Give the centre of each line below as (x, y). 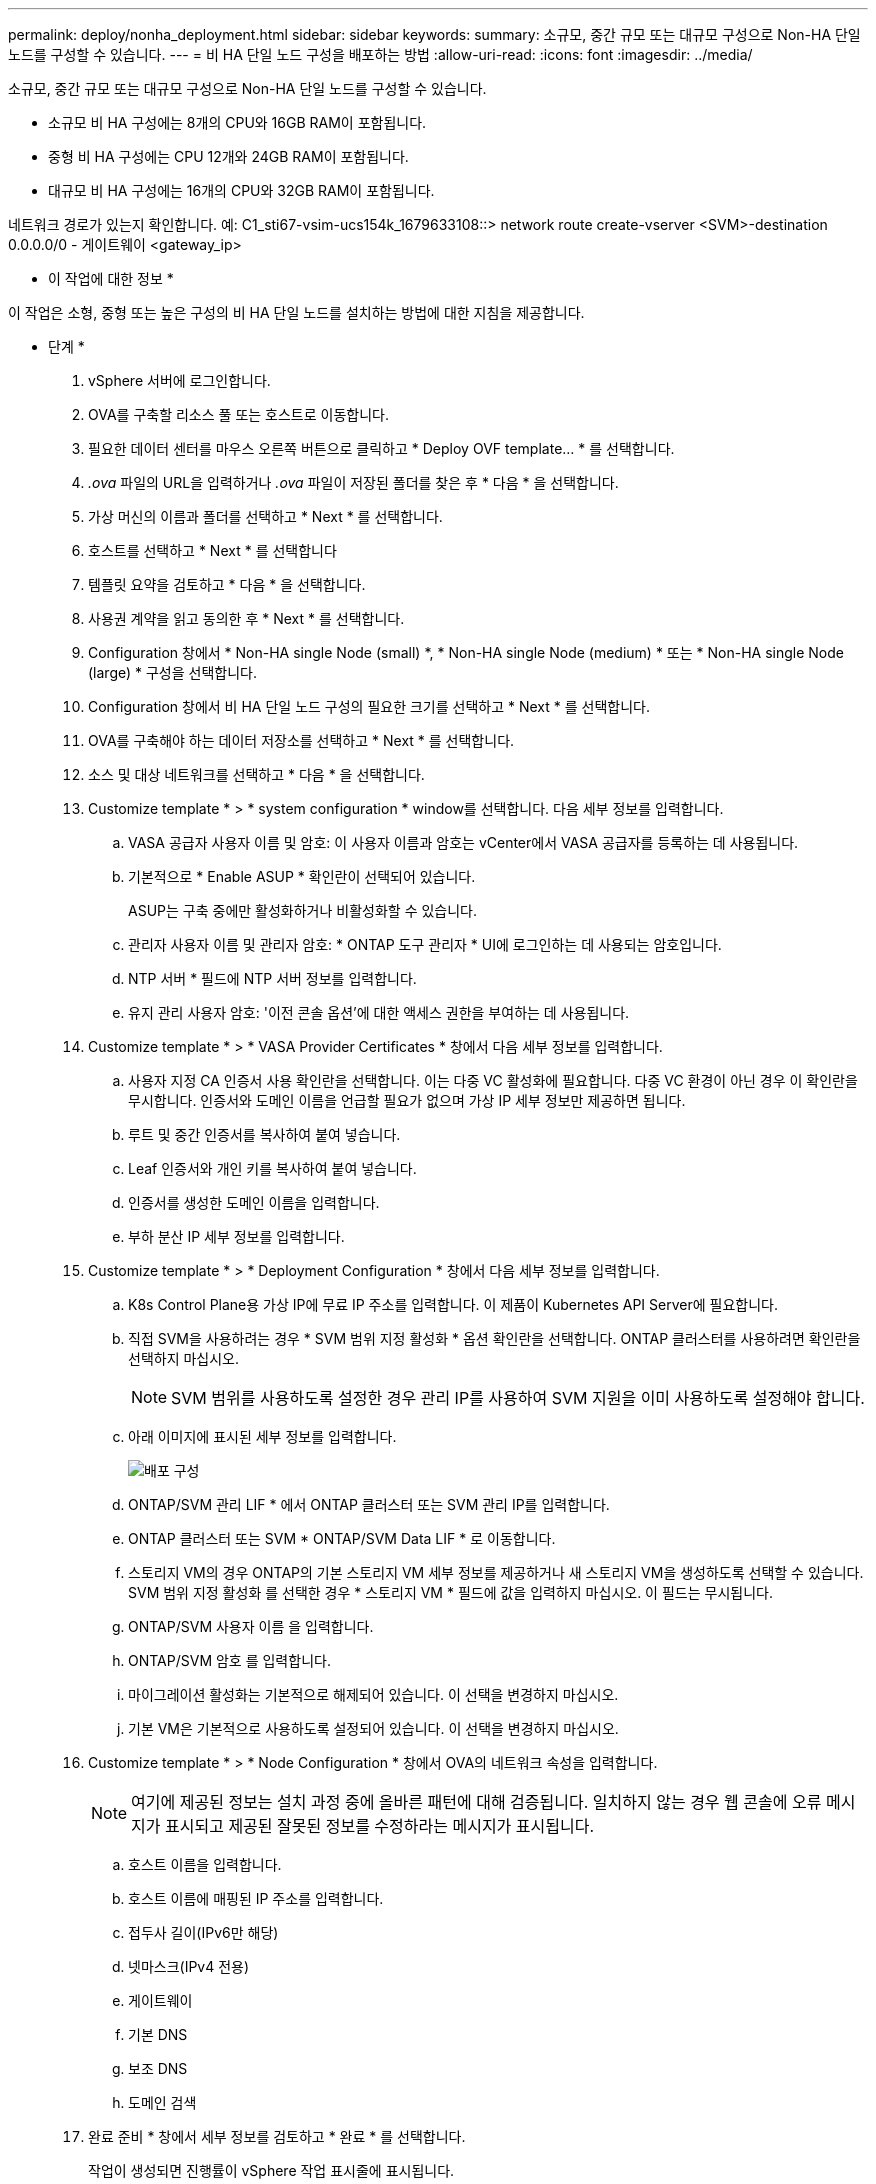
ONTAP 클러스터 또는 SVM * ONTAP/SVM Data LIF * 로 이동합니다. (342, 1538)
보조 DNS (158, 2068)
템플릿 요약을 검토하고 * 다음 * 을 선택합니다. (227, 584)
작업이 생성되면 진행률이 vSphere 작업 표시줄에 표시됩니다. (271, 2170)
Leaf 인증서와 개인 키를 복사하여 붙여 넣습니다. (272, 1168)
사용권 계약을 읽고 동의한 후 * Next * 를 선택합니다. (246, 618)
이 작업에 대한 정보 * (111, 278)
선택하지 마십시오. (184, 1358)
